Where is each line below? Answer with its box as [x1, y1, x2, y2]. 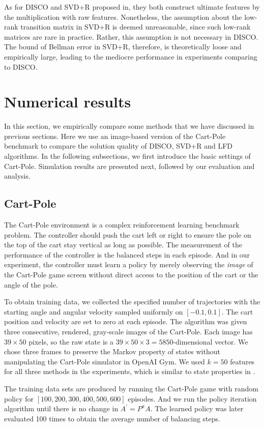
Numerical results [4, 91, 131, 112]
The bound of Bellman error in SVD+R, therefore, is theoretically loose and [4, 41, 242, 52]
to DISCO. [4, 61, 38, 72]
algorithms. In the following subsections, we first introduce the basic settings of [4, 151, 251, 161]
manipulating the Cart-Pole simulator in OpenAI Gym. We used [4, 356, 205, 366]
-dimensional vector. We [173, 336, 248, 347]
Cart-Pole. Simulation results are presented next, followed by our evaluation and [4, 160, 255, 171]
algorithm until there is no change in [4, 403, 119, 414]
